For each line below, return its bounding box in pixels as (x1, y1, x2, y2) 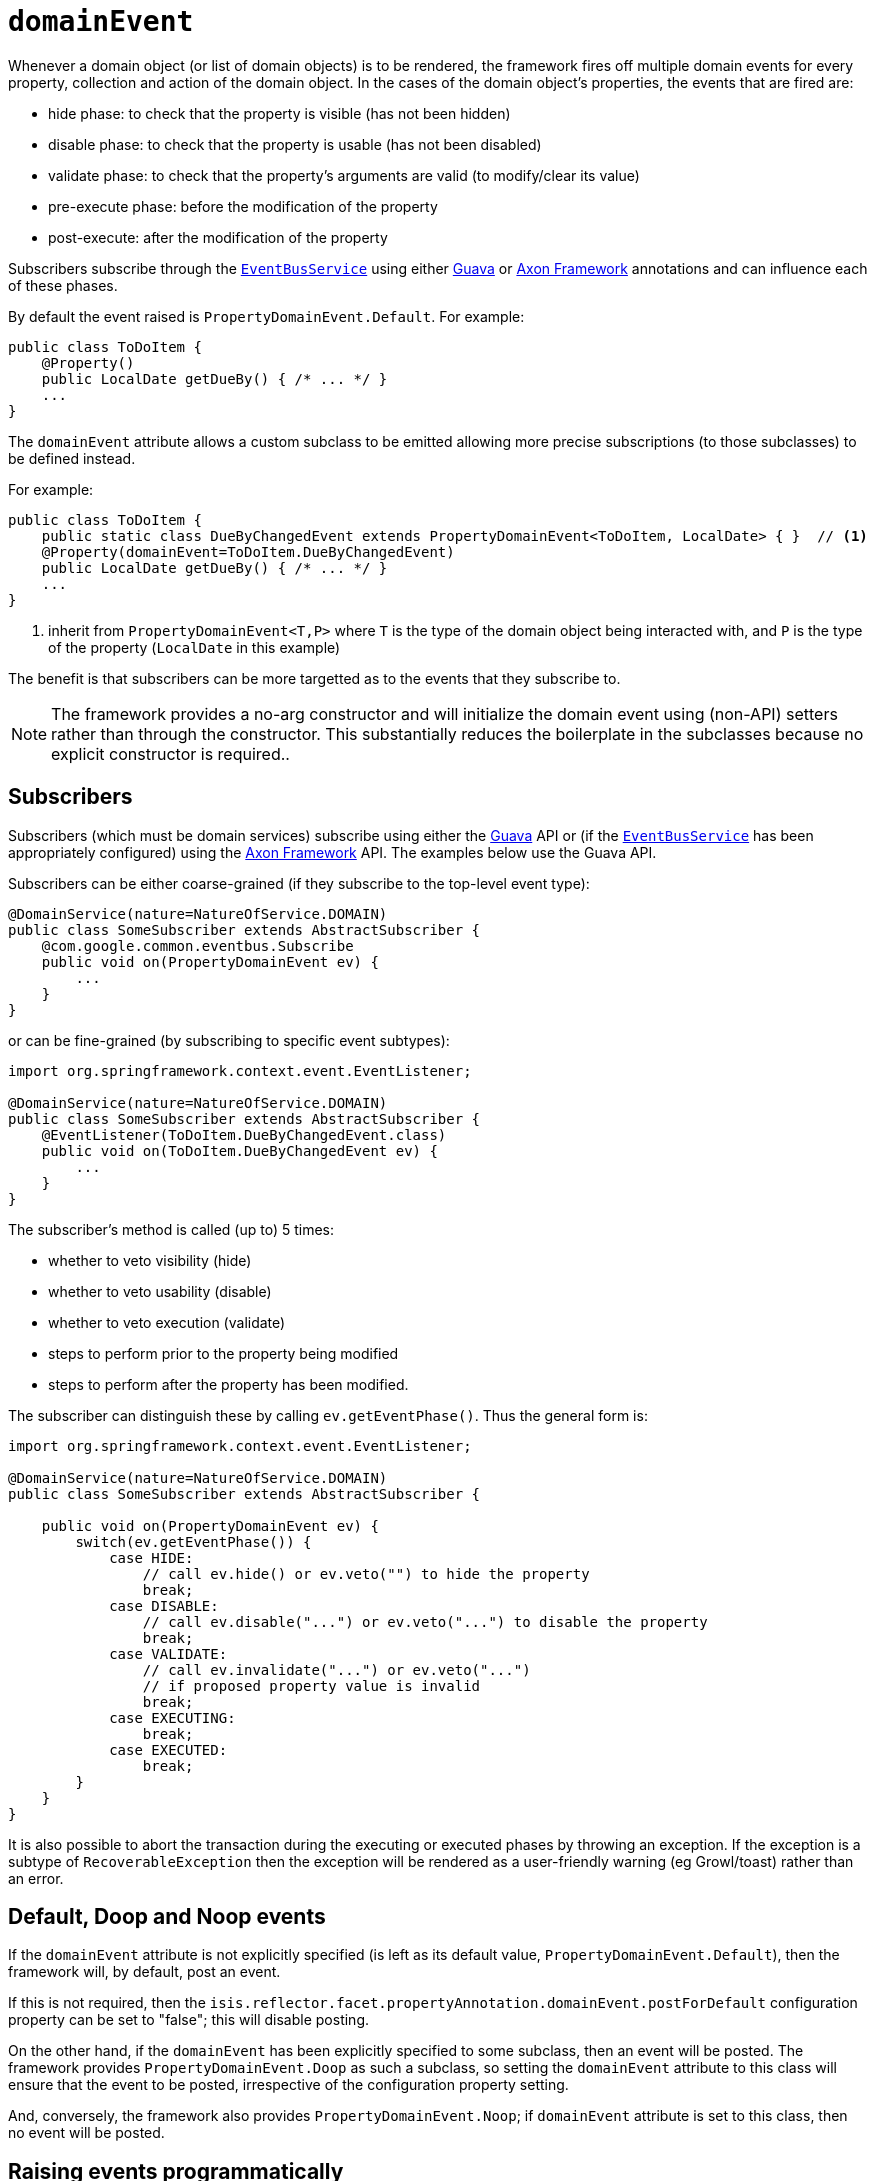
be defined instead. (8, 449, 136, 467)
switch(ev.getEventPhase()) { (75, 1533, 312, 1550)
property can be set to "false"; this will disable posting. (8, 2011, 370, 2029)
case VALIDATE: (109, 1645, 228, 1662)
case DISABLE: (109, 1597, 219, 1614)
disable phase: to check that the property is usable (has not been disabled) (48, 135, 542, 153)
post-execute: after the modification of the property (48, 228, 388, 246)
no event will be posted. (8, 2124, 165, 2142)
